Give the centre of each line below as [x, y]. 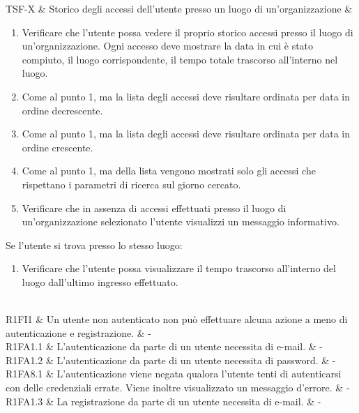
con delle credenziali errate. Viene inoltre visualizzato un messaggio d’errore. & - [178, 388]
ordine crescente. [58, 147]
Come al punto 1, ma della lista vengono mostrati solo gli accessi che [169, 171]
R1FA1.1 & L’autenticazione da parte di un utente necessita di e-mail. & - [164, 346]
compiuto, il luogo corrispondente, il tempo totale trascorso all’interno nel [180, 59]
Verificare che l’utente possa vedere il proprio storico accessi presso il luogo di [188, 32]
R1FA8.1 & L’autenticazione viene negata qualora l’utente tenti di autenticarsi [174, 374]
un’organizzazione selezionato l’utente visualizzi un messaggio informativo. [181, 221]
